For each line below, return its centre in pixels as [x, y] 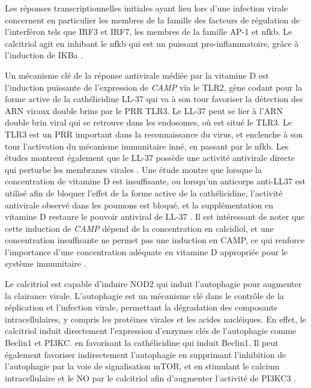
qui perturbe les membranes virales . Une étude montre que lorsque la [133, 169]
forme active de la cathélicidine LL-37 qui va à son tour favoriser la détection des [154, 99]
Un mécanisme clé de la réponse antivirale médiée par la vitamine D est [137, 75]
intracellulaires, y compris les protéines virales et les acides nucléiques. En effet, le [155, 319]
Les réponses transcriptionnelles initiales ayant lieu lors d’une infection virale [146, 8]
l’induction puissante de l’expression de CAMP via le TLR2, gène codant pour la [154, 87]
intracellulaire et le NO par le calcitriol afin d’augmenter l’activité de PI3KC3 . [150, 377]
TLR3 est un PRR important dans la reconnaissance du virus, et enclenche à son [154, 134]
